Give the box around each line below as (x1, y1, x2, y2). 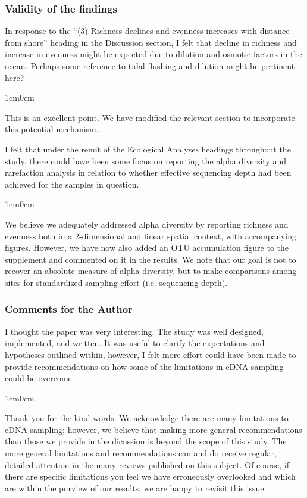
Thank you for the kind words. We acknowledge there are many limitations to (5, 412, 289, 424)
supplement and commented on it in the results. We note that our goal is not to (5, 253, 296, 265)
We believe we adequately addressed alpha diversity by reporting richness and (5, 217, 289, 230)
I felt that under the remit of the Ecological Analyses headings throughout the (5, 142, 291, 155)
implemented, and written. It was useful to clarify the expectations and (5, 337, 265, 349)
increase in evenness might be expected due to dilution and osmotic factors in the (5, 48, 302, 60)
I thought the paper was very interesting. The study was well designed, (5, 325, 264, 337)
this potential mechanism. (5, 123, 99, 135)
